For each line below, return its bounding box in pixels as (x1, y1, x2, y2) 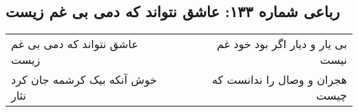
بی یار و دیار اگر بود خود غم (216, 36, 347, 52)
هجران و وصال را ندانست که (211, 71, 347, 88)
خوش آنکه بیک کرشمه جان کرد (11, 71, 158, 88)
